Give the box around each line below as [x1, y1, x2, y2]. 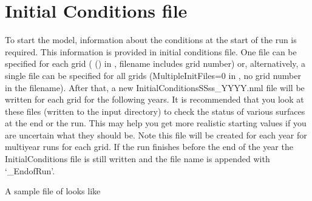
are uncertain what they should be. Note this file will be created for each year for [5, 128, 307, 141]
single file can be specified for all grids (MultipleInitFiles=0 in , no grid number [5, 69, 301, 81]
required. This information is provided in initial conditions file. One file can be [5, 45, 297, 58]
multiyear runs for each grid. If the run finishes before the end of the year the [5, 140, 293, 153]
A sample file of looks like [5, 185, 101, 197]
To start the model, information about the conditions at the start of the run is [5, 33, 297, 46]
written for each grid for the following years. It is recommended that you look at [5, 93, 304, 106]
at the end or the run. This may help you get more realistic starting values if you [5, 117, 307, 129]
